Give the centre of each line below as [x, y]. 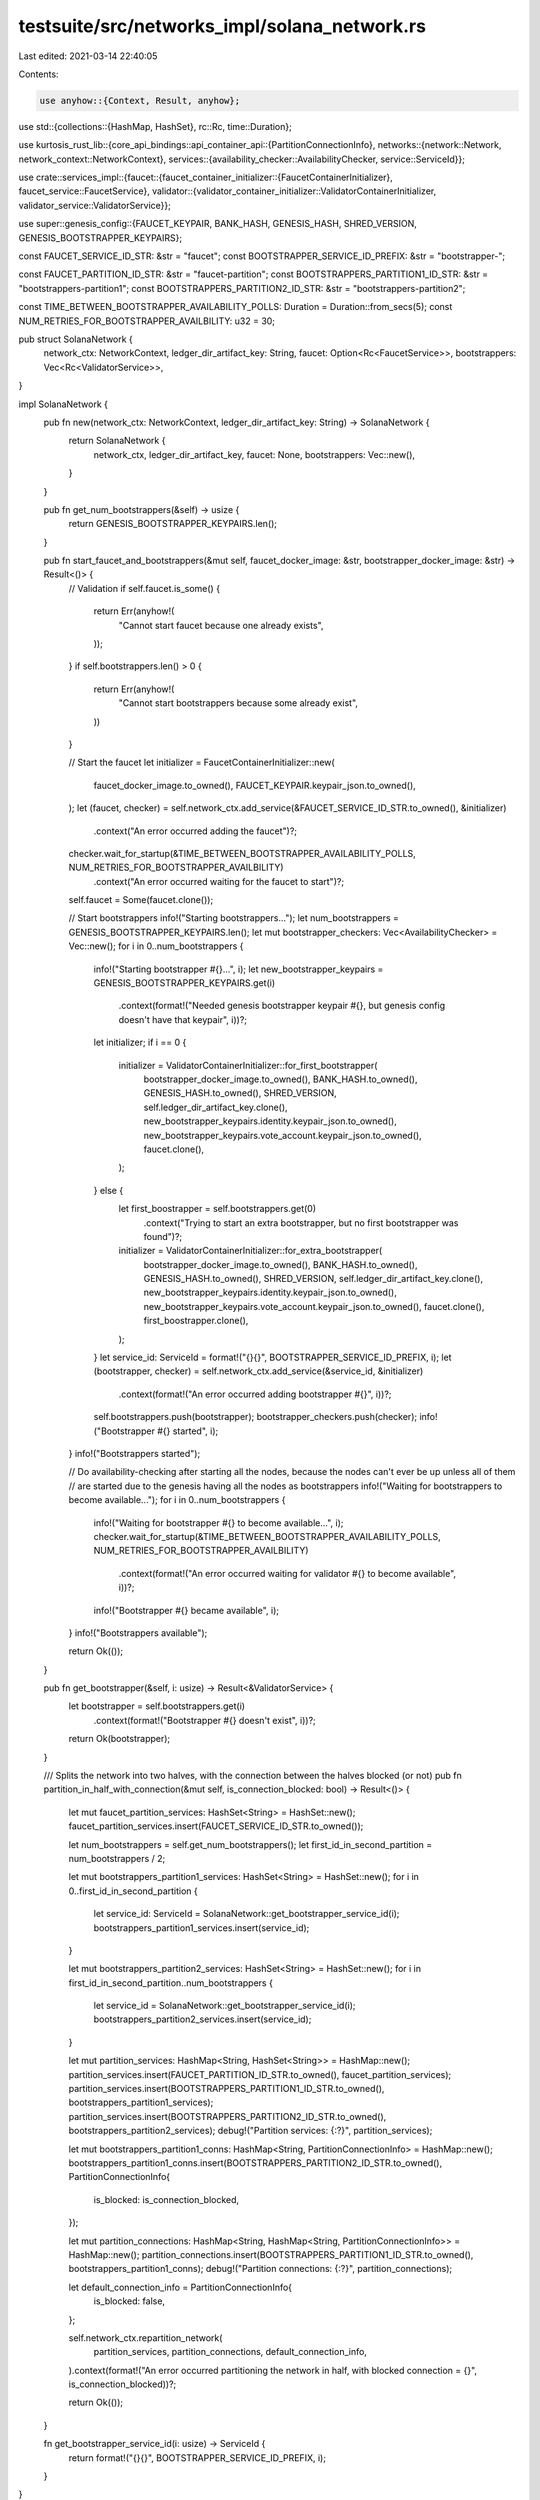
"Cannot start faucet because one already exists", [221, 625]
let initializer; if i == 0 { [140, 1042]
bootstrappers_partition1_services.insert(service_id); [201, 1927]
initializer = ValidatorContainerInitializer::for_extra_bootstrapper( [250, 1251]
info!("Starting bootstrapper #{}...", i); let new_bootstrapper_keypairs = [238, 969]
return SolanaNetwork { [117, 441]
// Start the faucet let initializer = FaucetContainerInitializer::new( [201, 762]
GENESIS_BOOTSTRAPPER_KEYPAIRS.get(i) [184, 983]
